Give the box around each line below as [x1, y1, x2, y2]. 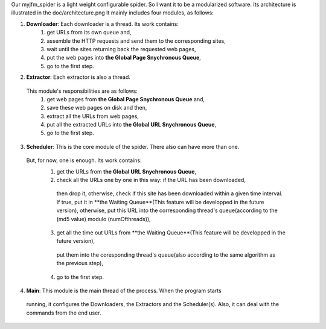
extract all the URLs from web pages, [46, 112, 139, 120]
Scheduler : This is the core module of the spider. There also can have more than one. [26, 143, 240, 150]
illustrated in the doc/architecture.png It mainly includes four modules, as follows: [11, 9, 214, 16]
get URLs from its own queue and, [46, 29, 132, 36]
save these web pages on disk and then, [46, 104, 147, 111]
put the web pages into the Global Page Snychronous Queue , [46, 54, 202, 61]
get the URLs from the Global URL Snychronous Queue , [56, 168, 196, 175]
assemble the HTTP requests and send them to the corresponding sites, [46, 37, 226, 45]
